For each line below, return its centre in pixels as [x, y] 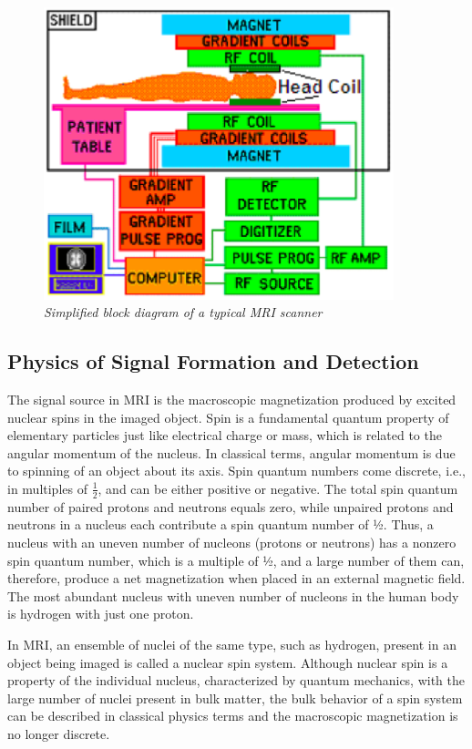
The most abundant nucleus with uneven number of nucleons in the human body [233, 595]
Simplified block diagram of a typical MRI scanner [183, 312]
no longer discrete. [59, 733]
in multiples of [47, 488]
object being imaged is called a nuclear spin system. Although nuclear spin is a [228, 662]
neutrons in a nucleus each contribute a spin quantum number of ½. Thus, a [221, 524]
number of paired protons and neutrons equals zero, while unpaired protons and [231, 506]
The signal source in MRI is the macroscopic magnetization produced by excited [232, 400]
